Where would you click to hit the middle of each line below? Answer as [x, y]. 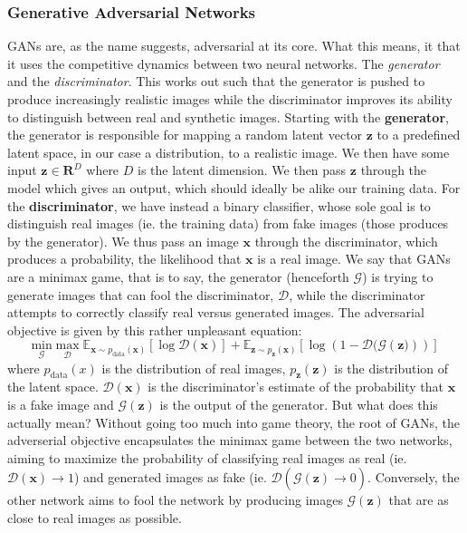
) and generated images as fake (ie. [170, 477]
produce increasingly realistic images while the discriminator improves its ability [230, 99]
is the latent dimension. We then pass [242, 170]
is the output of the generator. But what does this [299, 404]
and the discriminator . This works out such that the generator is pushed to [216, 81]
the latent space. [53, 387]
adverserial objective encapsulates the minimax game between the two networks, [230, 440]
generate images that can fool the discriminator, [141, 294]
